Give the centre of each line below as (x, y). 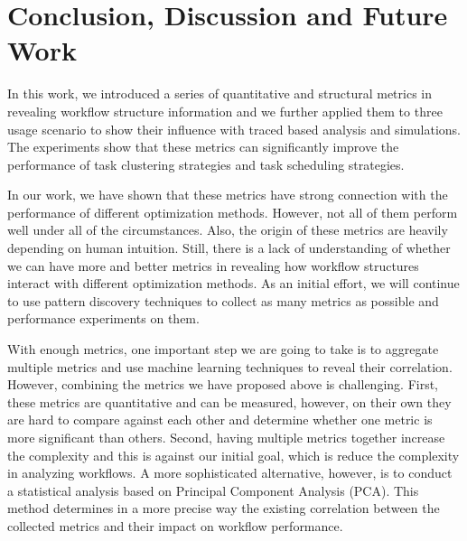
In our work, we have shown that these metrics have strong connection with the (228, 195)
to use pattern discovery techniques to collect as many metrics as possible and (223, 300)
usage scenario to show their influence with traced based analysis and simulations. (234, 129)
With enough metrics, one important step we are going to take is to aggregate (223, 349)
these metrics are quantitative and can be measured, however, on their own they (229, 401)
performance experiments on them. (103, 318)
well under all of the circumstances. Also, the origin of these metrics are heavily (228, 230)
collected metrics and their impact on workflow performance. (175, 525)
